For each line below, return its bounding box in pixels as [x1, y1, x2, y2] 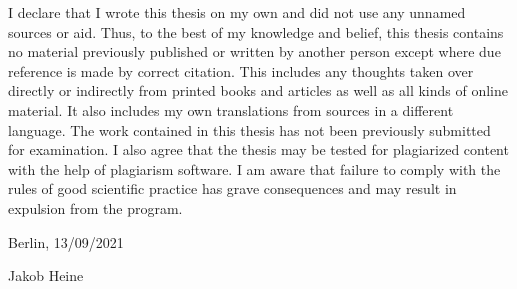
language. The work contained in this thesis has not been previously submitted [8, 119, 491, 140]
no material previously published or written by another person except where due [8, 41, 501, 62]
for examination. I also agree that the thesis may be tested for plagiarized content [8, 139, 509, 160]
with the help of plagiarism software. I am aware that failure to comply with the [8, 158, 501, 179]
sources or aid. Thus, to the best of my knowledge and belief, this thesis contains [8, 21, 504, 42]
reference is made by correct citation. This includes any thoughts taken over [8, 60, 474, 81]
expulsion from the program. [8, 197, 183, 218]
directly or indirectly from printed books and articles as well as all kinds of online [8, 80, 508, 101]
